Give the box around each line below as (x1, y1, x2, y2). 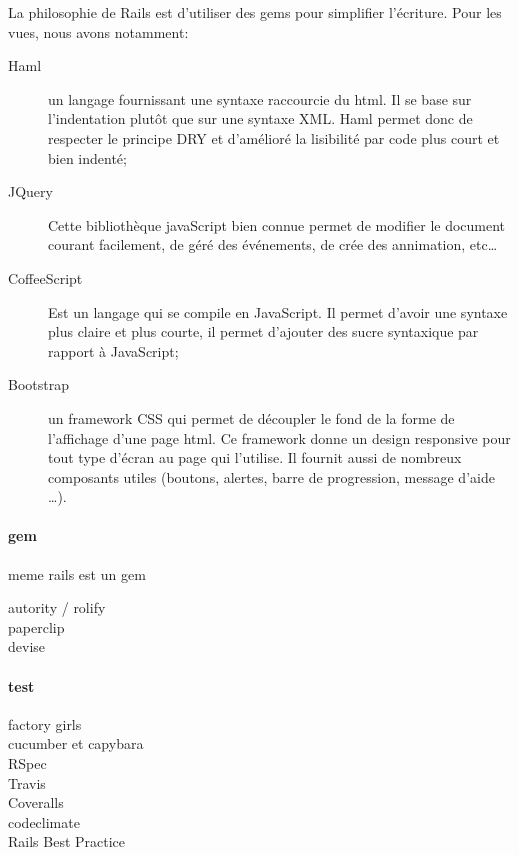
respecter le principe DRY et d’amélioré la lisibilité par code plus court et (48, 127, 500, 148)
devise (8, 636, 46, 657)
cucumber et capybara (8, 733, 144, 754)
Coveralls (8, 792, 64, 813)
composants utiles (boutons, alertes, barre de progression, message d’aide (48, 466, 495, 487)
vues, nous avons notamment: (8, 21, 189, 42)
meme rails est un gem (8, 563, 146, 584)
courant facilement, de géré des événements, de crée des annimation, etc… (48, 234, 498, 255)
